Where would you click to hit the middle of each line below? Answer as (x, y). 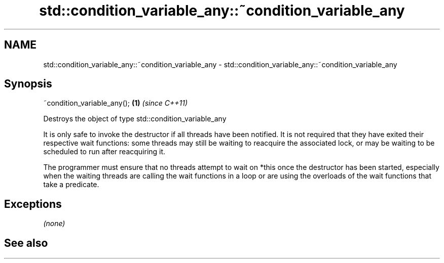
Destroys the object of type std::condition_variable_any (135, 119)
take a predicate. (71, 185)
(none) (54, 224)
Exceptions (33, 204)
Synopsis (28, 84)
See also (26, 243)
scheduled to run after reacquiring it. (104, 152)
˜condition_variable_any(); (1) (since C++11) (115, 103)
